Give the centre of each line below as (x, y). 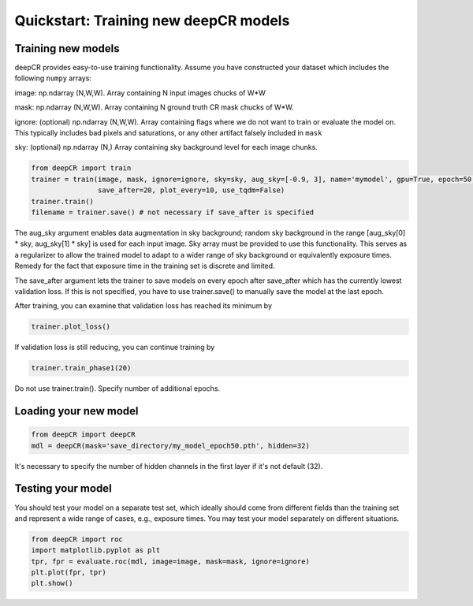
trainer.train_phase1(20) (81, 368)
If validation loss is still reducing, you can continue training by (115, 348)
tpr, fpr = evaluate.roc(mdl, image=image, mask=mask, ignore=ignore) (171, 561)
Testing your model (63, 489)
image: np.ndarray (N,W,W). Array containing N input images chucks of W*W (140, 93)
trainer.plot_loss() (71, 327)
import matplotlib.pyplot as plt (96, 550)
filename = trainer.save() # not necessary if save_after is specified (173, 212)
